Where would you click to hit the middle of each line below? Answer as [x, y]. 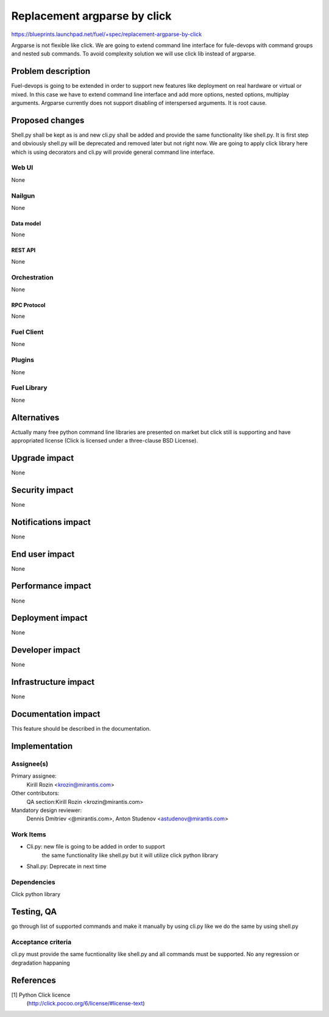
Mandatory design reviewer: [47, 810]
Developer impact [46, 650]
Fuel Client [27, 332]
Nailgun [23, 195]
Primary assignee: [34, 776]
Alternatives [35, 417]
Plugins [23, 360]
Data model [26, 223]
